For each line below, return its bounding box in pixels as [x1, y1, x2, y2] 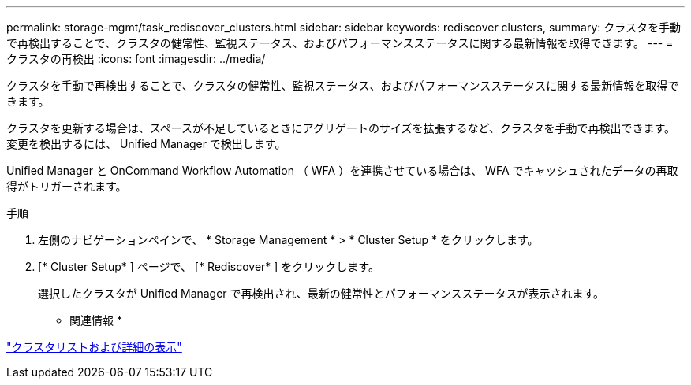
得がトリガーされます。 [6, 180, 127, 193]
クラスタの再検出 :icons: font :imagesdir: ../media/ [6, 52, 266, 65]
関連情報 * [69, 313, 122, 327]
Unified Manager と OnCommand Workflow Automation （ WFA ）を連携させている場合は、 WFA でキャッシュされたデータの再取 [6, 164, 678, 177]
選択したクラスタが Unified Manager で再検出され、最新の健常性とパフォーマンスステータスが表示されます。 [38, 287, 605, 300]
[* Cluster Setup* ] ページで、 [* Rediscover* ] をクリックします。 [38, 260, 379, 273]
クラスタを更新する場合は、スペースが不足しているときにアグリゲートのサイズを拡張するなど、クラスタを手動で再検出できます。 [6, 121, 676, 135]
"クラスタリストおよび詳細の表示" [6, 340, 182, 354]
